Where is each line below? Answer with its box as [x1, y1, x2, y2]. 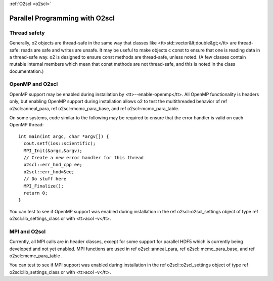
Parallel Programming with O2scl [9, 14, 115, 22]
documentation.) [9, 68, 44, 74]
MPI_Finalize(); [23, 183, 64, 189]
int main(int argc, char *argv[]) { [18, 133, 109, 139]
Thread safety [9, 29, 45, 36]
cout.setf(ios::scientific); [23, 140, 96, 147]
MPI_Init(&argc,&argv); [23, 148, 83, 154]
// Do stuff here [23, 176, 67, 182]
